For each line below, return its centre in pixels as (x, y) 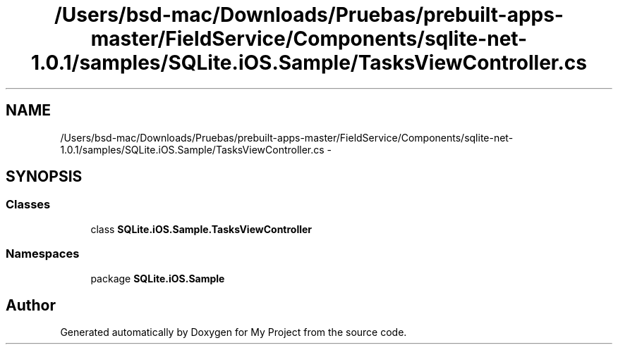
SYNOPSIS (44, 177)
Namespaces (43, 254)
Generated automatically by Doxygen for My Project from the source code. (234, 332)
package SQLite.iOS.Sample (158, 278)
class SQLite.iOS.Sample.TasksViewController (201, 229)
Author (31, 305)
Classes (28, 205)
